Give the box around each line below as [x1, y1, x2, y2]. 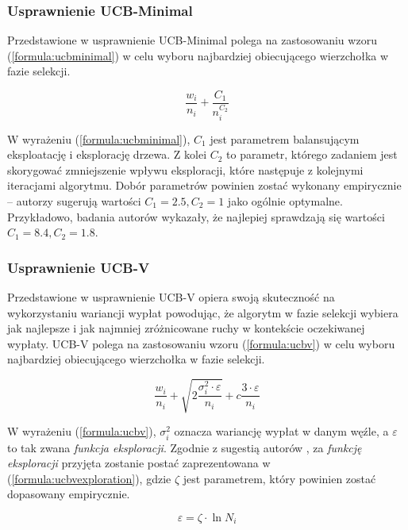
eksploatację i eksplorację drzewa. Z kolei [7, 146, 207, 163]
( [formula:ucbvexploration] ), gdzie [7, 470, 171, 486]
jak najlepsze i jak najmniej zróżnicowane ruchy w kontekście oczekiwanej [7, 320, 365, 336]
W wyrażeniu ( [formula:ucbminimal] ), [7, 130, 191, 147]
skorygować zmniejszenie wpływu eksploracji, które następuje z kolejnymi [7, 161, 364, 178]
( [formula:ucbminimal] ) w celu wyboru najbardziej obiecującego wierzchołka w [7, 47, 389, 63]
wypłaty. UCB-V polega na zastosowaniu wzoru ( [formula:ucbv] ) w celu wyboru [7, 335, 395, 351]
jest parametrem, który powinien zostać [183, 470, 376, 486]
